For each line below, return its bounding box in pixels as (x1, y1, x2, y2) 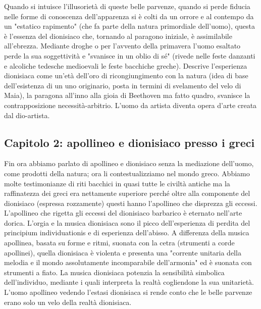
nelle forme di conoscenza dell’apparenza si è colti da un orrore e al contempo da (4, 11, 254, 21)
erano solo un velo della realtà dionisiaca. (4, 296, 132, 307)
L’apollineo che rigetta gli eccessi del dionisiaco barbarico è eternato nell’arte (4, 208, 242, 218)
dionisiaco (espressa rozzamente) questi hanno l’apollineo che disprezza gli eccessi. (4, 197, 257, 208)
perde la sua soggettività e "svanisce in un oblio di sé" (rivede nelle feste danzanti (4, 50, 255, 61)
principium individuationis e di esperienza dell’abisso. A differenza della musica (4, 227, 249, 238)
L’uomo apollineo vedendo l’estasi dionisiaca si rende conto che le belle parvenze (4, 287, 252, 297)
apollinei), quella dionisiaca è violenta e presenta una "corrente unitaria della (4, 247, 241, 257)
